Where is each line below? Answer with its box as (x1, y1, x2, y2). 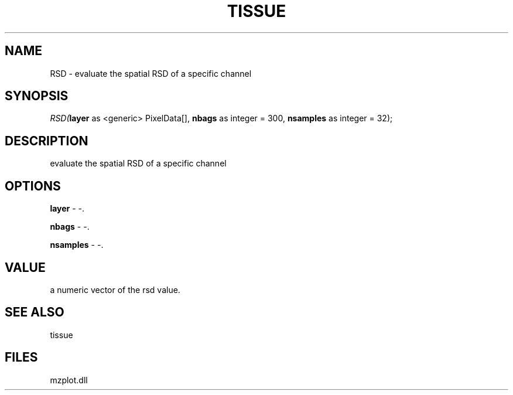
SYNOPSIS (5, 88, 69, 104)
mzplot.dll (50, 374, 88, 385)
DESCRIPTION (5, 133, 88, 148)
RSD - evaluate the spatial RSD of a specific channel (50, 68, 252, 79)
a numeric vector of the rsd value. (50, 284, 180, 295)
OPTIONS (5, 178, 61, 193)
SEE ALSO (5, 305, 64, 320)
